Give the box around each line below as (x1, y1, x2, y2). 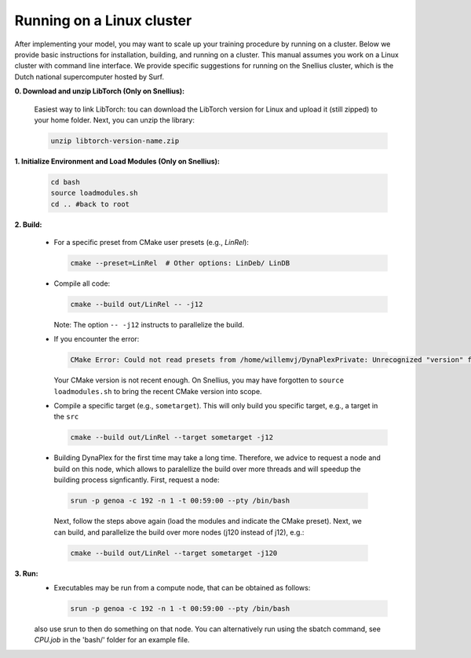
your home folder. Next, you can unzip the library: (34, 115, 195, 125)
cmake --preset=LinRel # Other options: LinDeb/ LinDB (70, 258, 290, 267)
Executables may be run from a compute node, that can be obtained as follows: (53, 583, 311, 592)
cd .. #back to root (50, 199, 130, 208)
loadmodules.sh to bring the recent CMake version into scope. (53, 386, 262, 396)
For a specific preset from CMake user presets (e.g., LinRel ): (53, 238, 249, 247)
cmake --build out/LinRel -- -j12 (70, 299, 203, 309)
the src (53, 412, 79, 422)
